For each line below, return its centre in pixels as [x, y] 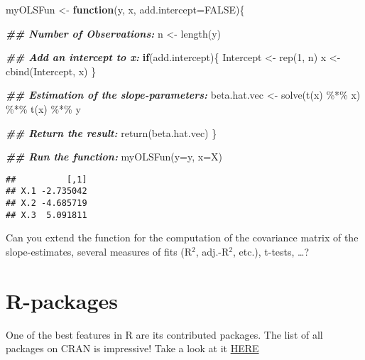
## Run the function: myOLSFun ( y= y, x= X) [114, 157]
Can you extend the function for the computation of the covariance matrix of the [182, 238]
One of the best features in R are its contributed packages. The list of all [164, 334]
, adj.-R [212, 251]
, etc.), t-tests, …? [271, 251]
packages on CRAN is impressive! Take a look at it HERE [132, 348]
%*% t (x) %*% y [43, 108]
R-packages [62, 300]
